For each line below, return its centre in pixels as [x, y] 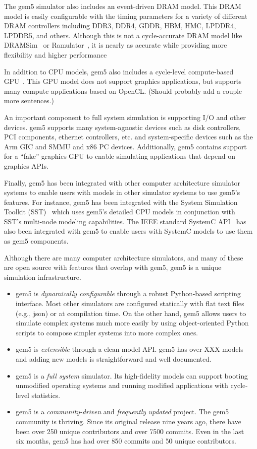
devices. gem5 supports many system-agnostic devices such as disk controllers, [123, 127]
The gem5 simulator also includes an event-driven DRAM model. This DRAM [123, 6]
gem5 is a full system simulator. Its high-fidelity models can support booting [132, 375]
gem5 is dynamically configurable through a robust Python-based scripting [128, 293]
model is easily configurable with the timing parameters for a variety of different [126, 16]
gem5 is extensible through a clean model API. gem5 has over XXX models [129, 349]
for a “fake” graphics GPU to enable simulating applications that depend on [120, 156]
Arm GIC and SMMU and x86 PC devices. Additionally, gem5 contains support [126, 146]
